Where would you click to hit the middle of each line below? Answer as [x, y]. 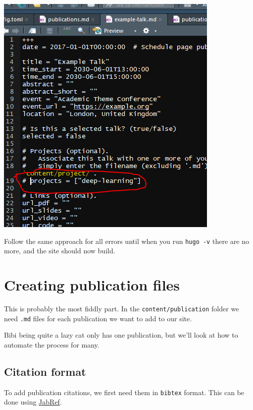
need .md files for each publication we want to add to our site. [98, 318]
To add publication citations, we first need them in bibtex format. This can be [124, 392]
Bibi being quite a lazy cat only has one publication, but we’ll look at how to [121, 335]
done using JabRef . [33, 402]
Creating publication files [92, 285]
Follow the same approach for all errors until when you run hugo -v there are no [126, 241]
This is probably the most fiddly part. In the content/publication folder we [122, 308]
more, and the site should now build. [60, 251]
